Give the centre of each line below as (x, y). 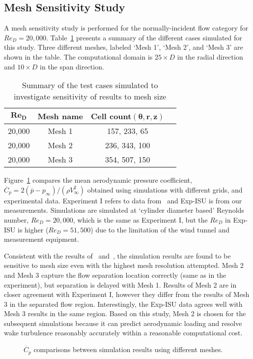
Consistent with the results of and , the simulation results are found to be (117, 255)
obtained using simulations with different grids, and (165, 189)
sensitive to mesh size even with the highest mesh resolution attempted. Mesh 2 (124, 265)
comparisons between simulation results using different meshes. (128, 349)
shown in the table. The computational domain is (78, 56)
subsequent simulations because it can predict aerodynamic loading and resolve (123, 323)
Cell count (111, 116)
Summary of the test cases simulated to (90, 85)
